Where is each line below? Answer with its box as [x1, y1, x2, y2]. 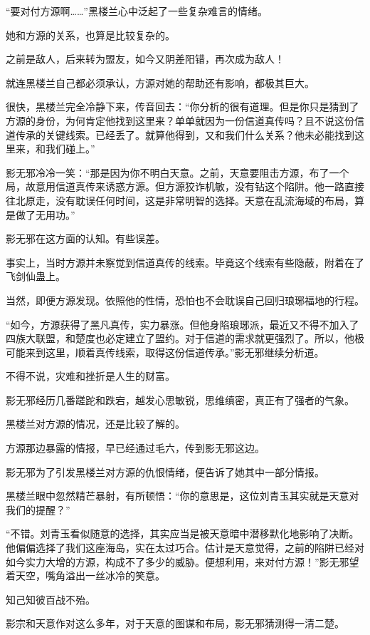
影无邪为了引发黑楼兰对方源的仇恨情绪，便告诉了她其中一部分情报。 [6, 464, 324, 479]
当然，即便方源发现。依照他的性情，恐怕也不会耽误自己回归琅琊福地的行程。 [6, 292, 364, 307]
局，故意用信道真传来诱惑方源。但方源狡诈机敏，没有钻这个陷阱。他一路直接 [6, 179, 364, 194]
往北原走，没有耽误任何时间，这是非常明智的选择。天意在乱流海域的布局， [6, 192, 354, 207]
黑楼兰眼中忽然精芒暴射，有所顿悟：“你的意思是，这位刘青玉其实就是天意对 [6, 488, 359, 503]
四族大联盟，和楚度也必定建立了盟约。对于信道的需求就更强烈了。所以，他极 [6, 331, 364, 346]
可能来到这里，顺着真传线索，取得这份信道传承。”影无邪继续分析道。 [6, 344, 324, 359]
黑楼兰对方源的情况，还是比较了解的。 [6, 416, 185, 431]
